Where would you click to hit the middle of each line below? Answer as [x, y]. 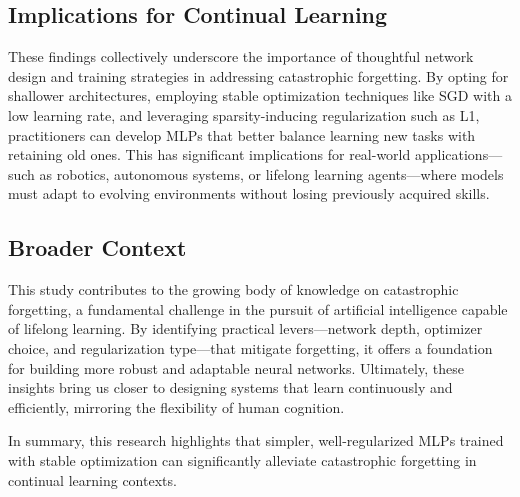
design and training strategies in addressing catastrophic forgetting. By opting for [258, 75]
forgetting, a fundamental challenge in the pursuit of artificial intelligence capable [258, 308]
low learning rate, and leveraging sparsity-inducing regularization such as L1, [244, 114]
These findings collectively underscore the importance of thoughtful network [241, 56]
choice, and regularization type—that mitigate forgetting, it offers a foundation [250, 347]
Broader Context [97, 247]
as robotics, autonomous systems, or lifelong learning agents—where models [271, 173]
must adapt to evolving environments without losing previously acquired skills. [249, 193]
